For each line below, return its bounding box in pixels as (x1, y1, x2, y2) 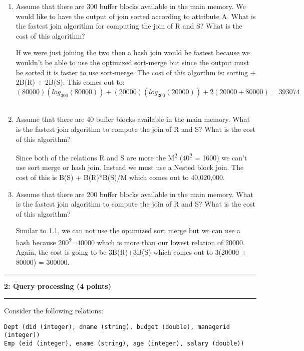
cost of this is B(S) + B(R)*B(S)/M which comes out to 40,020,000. (16, 171, 225, 182)
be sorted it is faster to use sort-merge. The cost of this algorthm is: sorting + (16, 67, 256, 77)
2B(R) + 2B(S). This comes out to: (16, 77, 125, 87)
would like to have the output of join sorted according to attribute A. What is (16, 11, 256, 21)
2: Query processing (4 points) (4, 281, 111, 291)
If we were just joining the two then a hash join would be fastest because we (16, 47, 250, 58)
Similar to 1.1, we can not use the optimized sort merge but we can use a (16, 225, 241, 236)
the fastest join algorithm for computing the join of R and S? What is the (16, 21, 242, 31)
